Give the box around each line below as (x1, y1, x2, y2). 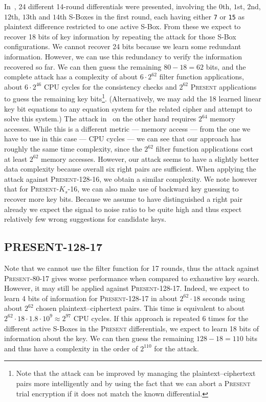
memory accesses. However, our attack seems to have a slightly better (41, 153, 259, 164)
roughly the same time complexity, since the (4, 143, 142, 154)
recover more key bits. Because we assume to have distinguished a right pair (4, 194, 242, 204)
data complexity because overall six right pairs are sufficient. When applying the (4, 163, 256, 174)
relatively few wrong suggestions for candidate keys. (4, 214, 166, 224)
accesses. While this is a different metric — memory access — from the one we (4, 123, 251, 134)
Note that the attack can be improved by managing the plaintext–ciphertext (16, 368, 256, 378)
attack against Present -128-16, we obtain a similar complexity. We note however (4, 173, 257, 184)
